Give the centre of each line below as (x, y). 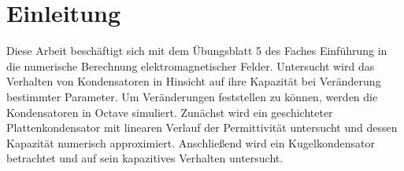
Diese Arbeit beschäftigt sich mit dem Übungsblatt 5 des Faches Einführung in (197, 51)
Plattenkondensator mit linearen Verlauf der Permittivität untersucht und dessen (202, 127)
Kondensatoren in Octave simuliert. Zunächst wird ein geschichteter (170, 112)
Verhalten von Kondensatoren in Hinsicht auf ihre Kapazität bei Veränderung (194, 81)
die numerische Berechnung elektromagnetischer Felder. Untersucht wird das (191, 65)
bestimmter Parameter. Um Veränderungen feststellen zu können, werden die (192, 96)
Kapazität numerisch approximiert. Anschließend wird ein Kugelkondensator (191, 142)
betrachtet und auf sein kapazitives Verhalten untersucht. (145, 158)
